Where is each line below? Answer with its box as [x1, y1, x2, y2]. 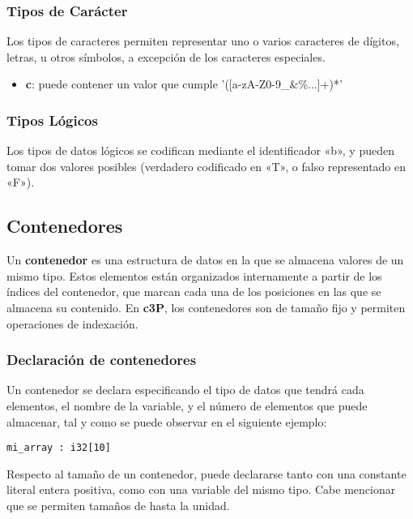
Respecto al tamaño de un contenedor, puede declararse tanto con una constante [6, 465, 407, 482]
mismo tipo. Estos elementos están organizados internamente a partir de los [6, 267, 382, 284]
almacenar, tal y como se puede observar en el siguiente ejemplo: [6, 413, 327, 430]
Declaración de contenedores [6, 350, 197, 370]
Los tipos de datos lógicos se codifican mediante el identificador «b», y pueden [6, 142, 394, 159]
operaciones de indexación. [6, 315, 138, 332]
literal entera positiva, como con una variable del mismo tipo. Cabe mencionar [6, 481, 396, 498]
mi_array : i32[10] [6, 442, 111, 454]
